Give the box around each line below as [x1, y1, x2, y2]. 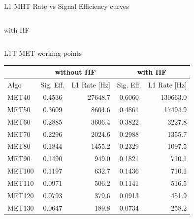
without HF [55, 67, 96, 77]
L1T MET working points [4, 48, 82, 58]
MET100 [7, 166, 34, 176]
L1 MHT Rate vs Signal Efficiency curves [4, 1, 129, 11]
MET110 [7, 177, 34, 188]
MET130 [7, 202, 34, 213]
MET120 [7, 190, 34, 200]
